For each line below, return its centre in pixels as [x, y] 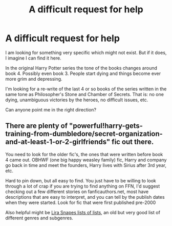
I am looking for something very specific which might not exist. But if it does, [86, 52]
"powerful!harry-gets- [106, 126]
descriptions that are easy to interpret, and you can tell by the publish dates [85, 197]
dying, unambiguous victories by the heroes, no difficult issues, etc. [77, 100]
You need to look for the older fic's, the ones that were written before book [84, 154]
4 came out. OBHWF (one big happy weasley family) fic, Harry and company [86, 160]
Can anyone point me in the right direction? [51, 109]
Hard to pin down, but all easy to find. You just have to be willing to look [81, 180]
